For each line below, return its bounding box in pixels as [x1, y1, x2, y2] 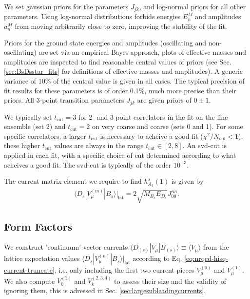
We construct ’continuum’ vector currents [4, 242, 128, 252]
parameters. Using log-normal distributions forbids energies [4, 11, 181, 21]
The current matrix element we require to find [4, 176, 142, 186]
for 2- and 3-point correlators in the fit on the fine [78, 111, 228, 122]
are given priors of [137, 95, 192, 105]
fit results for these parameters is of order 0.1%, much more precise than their [4, 85, 236, 95]
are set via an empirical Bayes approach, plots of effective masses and [38, 47, 246, 57]
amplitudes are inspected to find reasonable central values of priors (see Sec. [4, 56, 231, 66]
